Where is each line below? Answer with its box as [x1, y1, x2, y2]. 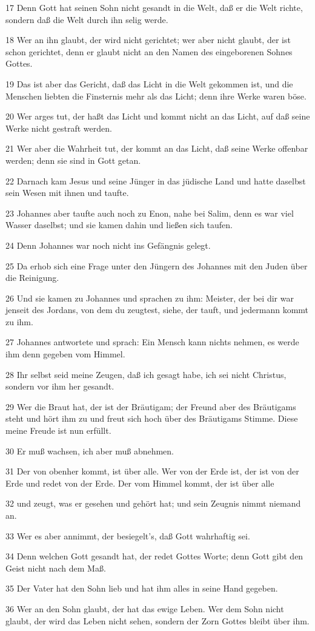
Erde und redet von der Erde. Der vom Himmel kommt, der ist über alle [5, 476, 274, 489]
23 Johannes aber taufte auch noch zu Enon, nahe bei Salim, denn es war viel [5, 206, 294, 219]
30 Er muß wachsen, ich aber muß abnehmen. [5, 444, 174, 457]
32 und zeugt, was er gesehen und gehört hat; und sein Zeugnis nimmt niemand [5, 497, 301, 510]
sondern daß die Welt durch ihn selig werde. [5, 13, 168, 25]
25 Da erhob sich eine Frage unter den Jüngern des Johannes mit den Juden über [5, 259, 308, 272]
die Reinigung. [5, 271, 59, 284]
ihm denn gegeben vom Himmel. [5, 348, 125, 360]
